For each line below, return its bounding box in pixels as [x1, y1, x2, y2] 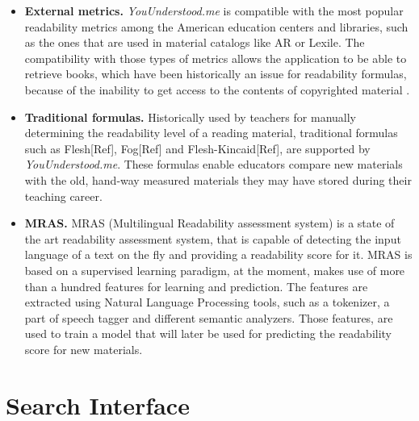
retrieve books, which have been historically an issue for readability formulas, [24, 65, 407, 82]
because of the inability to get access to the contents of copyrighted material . [24, 81, 410, 98]
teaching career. [24, 187, 103, 204]
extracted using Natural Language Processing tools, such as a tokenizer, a [24, 294, 390, 311]
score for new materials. [24, 340, 143, 357]
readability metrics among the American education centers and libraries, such [24, 18, 409, 35]
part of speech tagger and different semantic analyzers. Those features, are [24, 309, 393, 326]
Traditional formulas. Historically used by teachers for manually [24, 108, 356, 125]
